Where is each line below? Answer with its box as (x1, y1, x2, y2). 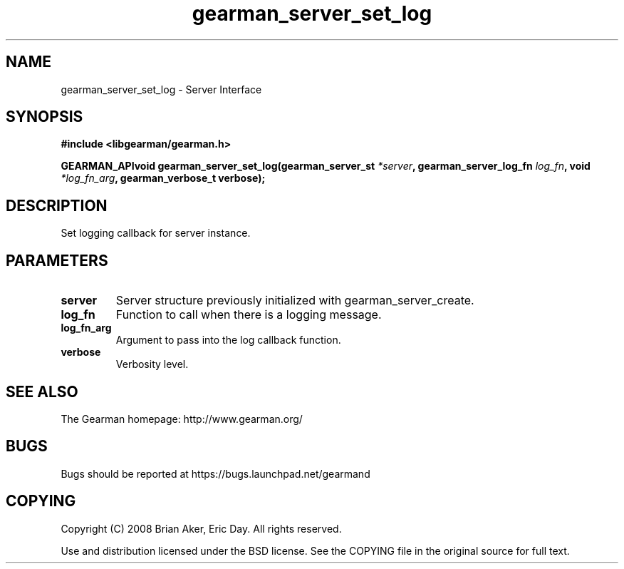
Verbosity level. (115, 358, 189, 371)
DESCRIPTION (6, 196, 108, 215)
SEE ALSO (6, 382, 78, 401)
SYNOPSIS (6, 108, 83, 126)
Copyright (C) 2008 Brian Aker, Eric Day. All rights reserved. (61, 522, 342, 535)
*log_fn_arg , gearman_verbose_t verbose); (61, 172, 266, 185)
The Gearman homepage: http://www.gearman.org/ (61, 412, 303, 425)
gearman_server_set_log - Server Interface (61, 83, 262, 96)
